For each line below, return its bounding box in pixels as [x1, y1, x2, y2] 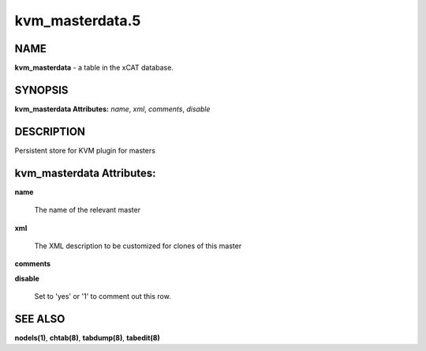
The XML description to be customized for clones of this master [34, 241, 242, 251]
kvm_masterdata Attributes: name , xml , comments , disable [14, 104, 211, 114]
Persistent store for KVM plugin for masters [14, 145, 155, 155]
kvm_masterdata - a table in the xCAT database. [14, 63, 174, 73]
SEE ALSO [14, 312, 65, 326]
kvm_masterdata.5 [14, 12, 141, 29]
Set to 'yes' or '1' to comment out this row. [34, 292, 171, 301]
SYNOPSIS [14, 83, 69, 96]
